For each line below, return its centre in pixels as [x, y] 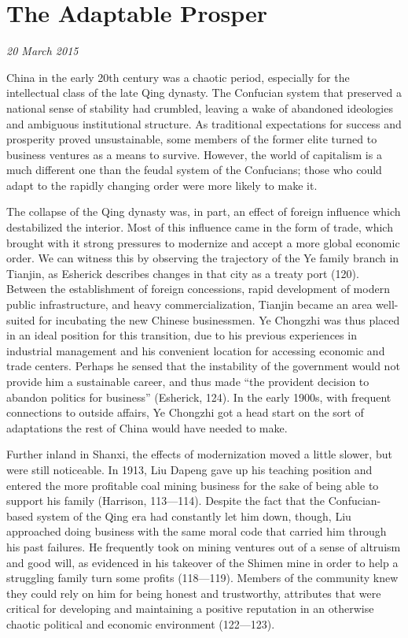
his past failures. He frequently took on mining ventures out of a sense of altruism [204, 546]
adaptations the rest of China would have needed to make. [147, 427]
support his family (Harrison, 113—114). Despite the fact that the [166, 501]
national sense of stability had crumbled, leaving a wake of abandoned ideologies [200, 108]
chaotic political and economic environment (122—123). [141, 623]
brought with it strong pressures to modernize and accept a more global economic [203, 242]
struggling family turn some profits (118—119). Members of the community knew [202, 578]
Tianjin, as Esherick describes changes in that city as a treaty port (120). [183, 273]
